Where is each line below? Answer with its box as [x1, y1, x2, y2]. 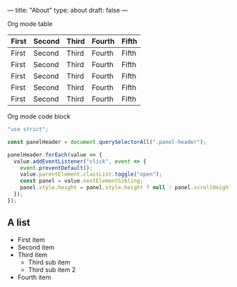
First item [17, 236, 45, 244]
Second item [17, 243, 55, 251]
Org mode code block [7, 112, 71, 121]
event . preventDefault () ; [20, 164, 93, 171]
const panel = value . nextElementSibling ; [20, 178, 143, 185]
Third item [17, 250, 48, 259]
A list [7, 216, 30, 228]
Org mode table [7, 20, 53, 28]
